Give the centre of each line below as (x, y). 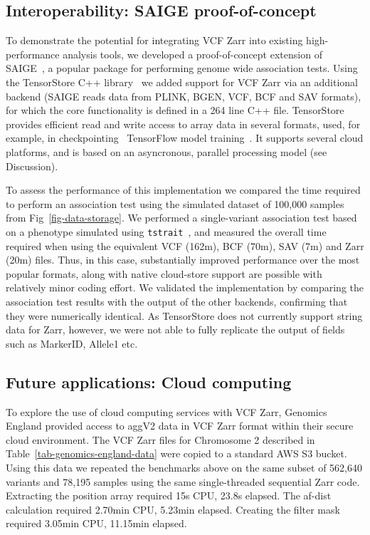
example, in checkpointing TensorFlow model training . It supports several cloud (185, 138)
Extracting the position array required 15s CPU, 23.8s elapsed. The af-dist (169, 495)
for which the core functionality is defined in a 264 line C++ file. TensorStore (175, 110)
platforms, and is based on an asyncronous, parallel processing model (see (166, 151)
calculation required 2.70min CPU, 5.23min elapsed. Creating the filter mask (173, 509)
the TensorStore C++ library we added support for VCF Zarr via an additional (182, 82)
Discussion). (32, 166)
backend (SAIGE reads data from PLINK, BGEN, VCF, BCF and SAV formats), (184, 96)
